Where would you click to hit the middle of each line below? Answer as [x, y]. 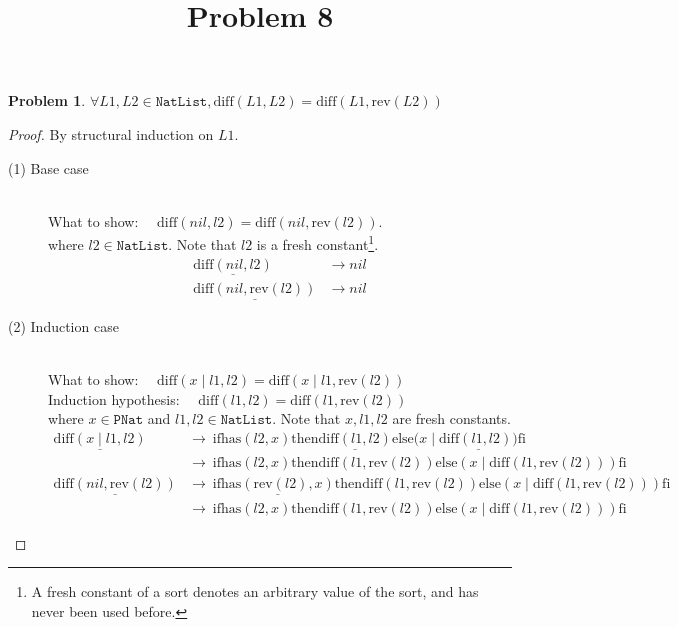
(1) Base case [48, 167]
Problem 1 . [47, 100]
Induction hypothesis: [114, 398]
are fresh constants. [451, 418]
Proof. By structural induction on [111, 133]
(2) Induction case [63, 326]
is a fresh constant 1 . [317, 242]
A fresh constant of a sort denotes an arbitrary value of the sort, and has [255, 591]
